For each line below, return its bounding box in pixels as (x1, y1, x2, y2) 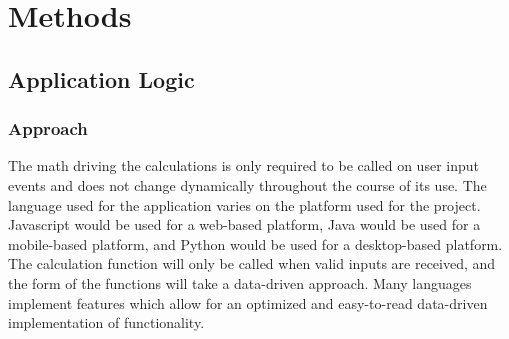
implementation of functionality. (8, 312, 205, 333)
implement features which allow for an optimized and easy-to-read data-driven (8, 292, 488, 313)
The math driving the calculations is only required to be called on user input (8, 155, 479, 176)
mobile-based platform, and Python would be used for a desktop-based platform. (8, 233, 503, 254)
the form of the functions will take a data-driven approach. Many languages (8, 272, 472, 293)
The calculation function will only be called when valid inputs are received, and (8, 253, 496, 274)
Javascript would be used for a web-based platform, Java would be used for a (8, 214, 481, 235)
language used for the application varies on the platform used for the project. (8, 194, 481, 215)
